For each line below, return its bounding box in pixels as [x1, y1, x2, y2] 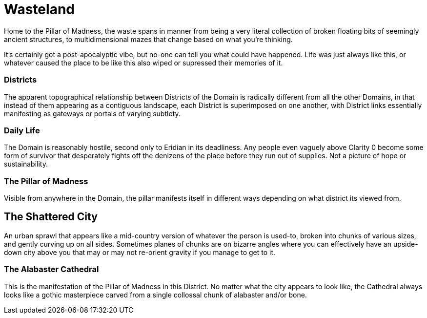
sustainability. [4, 160, 48, 169]
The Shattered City [4, 211, 98, 223]
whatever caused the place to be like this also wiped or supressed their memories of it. [4, 58, 283, 67]
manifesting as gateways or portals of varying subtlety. [4, 109, 181, 118]
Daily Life [4, 125, 40, 135]
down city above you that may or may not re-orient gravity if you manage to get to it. [4, 248, 276, 256]
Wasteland [4, 1, 75, 18]
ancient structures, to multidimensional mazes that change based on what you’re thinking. [4, 35, 293, 43]
